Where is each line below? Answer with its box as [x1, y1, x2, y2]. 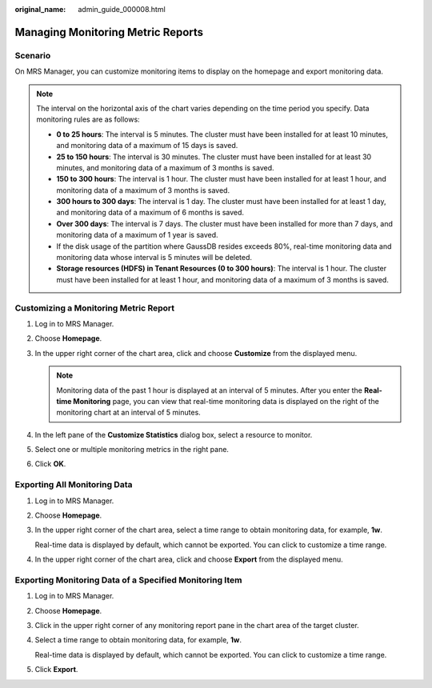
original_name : [14, 5, 66, 14]
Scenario [14, 50, 51, 61]
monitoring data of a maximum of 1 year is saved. [56, 230, 219, 240]
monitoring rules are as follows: [36, 114, 140, 124]
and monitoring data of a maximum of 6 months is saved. [56, 208, 244, 218]
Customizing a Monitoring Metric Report [14, 302, 175, 314]
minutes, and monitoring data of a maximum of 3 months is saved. [56, 162, 274, 172]
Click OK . [34, 459, 66, 469]
